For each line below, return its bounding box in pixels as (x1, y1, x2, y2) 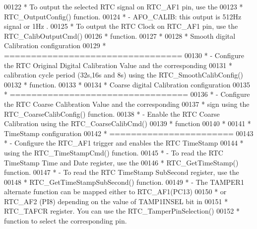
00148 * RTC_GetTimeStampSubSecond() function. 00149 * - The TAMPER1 (4, 176, 244, 187)
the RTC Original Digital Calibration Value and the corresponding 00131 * (4, 60, 232, 70)
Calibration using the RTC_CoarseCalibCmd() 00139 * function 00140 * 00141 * (4, 118, 251, 129)
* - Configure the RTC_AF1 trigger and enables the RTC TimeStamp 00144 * (4, 138, 244, 148)
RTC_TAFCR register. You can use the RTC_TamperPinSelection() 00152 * (4, 206, 240, 216)
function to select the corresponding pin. (4, 216, 127, 226)
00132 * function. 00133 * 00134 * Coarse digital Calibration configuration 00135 (4, 79, 251, 89)
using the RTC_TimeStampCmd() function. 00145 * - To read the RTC (4, 147, 223, 157)
